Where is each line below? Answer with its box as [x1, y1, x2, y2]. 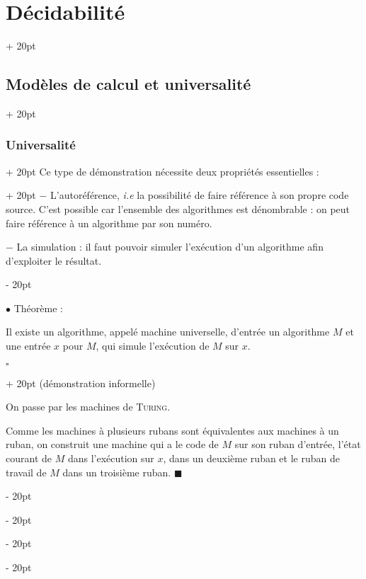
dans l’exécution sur [67, 451, 154, 466]
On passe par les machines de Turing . [6, 399, 171, 414]
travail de [6, 464, 47, 479]
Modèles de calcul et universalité [6, 73, 251, 95]
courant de [6, 451, 52, 466]
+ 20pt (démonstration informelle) [6, 375, 156, 390]
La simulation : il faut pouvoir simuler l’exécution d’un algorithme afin [16, 239, 324, 254]
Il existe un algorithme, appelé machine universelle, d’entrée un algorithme [6, 324, 330, 339]
